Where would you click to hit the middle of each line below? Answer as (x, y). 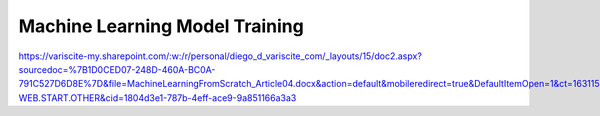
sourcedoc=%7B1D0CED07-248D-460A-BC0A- (117, 69)
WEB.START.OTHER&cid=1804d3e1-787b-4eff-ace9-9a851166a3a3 (157, 97)
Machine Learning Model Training (161, 26)
